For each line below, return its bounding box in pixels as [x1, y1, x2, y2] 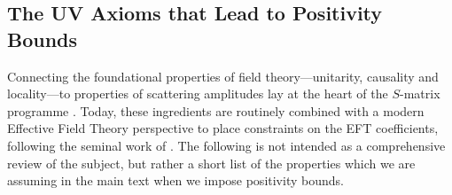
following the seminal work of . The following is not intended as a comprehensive [7, 136, 446, 154]
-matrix [399, 84, 440, 103]
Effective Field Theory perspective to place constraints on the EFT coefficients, [7, 119, 439, 137]
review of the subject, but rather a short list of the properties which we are [7, 153, 416, 172]
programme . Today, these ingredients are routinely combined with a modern [7, 101, 425, 120]
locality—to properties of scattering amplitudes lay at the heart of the [7, 84, 388, 103]
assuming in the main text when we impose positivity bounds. [7, 171, 344, 190]
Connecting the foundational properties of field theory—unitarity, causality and [7, 66, 439, 85]
